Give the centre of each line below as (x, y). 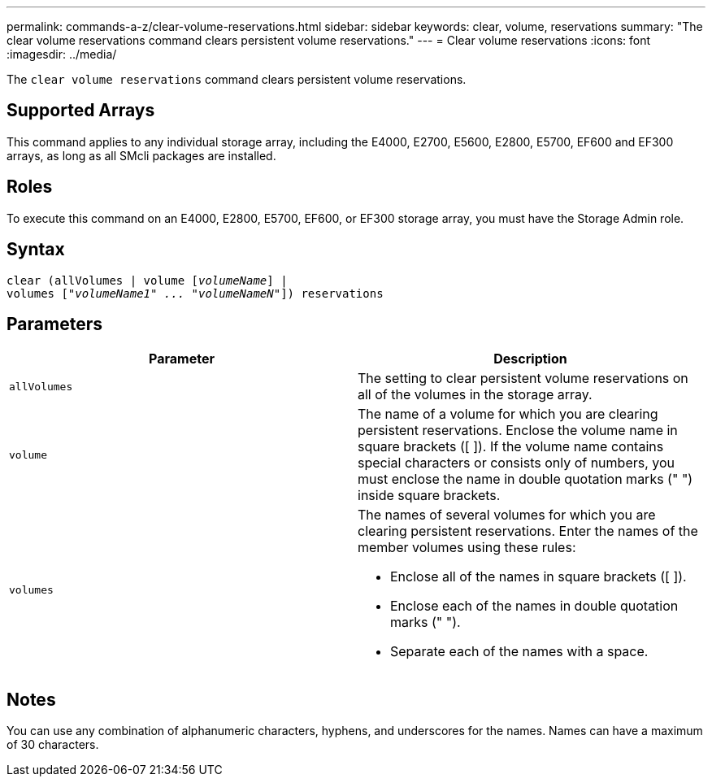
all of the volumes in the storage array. (475, 395)
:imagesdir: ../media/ (62, 54)
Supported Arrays (81, 111)
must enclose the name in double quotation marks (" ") (525, 479)
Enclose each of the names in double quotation (534, 606)
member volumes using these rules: (467, 548)
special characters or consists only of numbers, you (517, 463)
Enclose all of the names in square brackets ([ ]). (538, 577)
